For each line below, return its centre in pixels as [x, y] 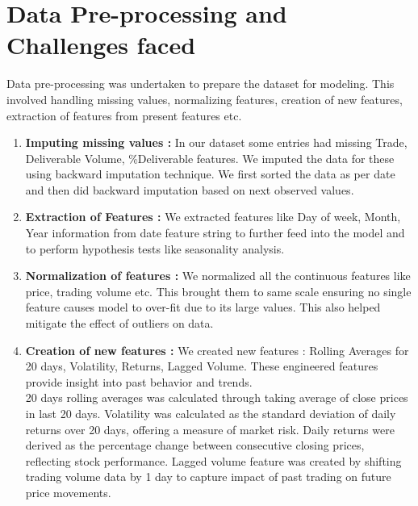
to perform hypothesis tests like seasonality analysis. [155, 248]
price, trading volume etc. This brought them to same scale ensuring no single [218, 291]
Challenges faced [101, 45]
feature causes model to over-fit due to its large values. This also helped [203, 307]
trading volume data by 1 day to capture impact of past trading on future [208, 477]
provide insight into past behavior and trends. [139, 381]
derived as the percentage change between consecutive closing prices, [195, 445]
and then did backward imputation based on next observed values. [190, 189]
